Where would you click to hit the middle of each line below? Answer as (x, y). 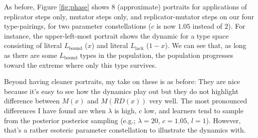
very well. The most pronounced (198, 101)
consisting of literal (33, 45)
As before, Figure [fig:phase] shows (57, 6)
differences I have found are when (55, 110)
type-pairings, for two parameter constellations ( (78, 26)
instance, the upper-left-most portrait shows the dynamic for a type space (117, 35)
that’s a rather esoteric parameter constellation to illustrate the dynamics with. (125, 130)
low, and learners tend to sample (194, 110)
